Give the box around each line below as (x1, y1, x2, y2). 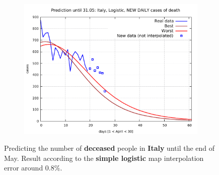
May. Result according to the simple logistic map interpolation (4, 152, 204, 163)
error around (4, 162, 43, 173)
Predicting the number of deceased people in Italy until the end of (4, 143, 215, 153)
